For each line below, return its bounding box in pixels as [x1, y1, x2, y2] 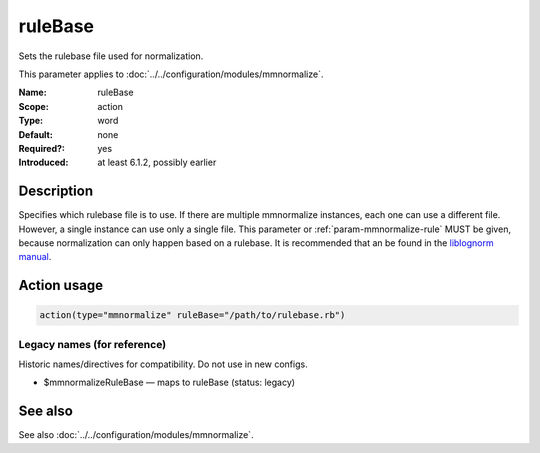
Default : [18, 128, 54, 140]
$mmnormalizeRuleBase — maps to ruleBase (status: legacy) [43, 376, 295, 389]
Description [18, 183, 94, 200]
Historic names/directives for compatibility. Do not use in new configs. [18, 358, 309, 370]
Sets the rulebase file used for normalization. [18, 50, 204, 62]
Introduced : [18, 156, 69, 169]
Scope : [18, 100, 49, 112]
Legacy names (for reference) [18, 337, 167, 351]
